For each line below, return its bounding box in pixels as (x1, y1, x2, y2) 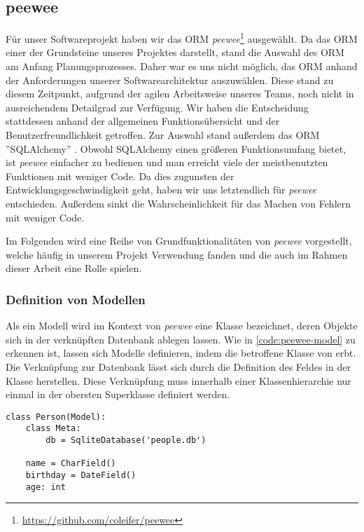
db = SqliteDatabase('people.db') (45, 435, 206, 446)
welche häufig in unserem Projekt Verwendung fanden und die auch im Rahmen (6, 247, 348, 261)
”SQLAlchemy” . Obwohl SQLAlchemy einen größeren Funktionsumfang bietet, (6, 141, 346, 156)
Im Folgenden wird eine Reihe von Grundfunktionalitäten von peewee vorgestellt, (6, 233, 352, 248)
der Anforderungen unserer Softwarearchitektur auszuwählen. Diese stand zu (6, 72, 334, 87)
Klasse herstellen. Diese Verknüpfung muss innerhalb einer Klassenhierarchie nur (6, 373, 351, 388)
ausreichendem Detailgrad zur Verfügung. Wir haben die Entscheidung (6, 100, 309, 114)
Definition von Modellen (6, 290, 146, 308)
